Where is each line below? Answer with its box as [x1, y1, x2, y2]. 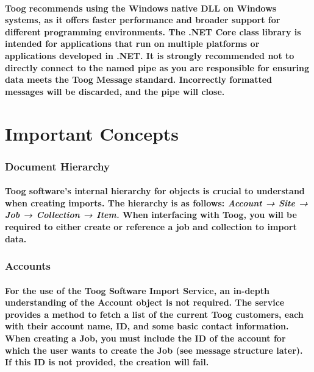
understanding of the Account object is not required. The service [5, 296, 285, 309]
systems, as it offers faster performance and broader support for [5, 13, 280, 26]
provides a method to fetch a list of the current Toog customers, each [5, 307, 304, 320]
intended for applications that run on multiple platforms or [5, 37, 260, 50]
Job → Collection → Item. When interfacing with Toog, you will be [5, 208, 297, 221]
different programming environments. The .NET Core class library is [5, 25, 301, 38]
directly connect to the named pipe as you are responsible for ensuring [5, 61, 310, 74]
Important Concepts [5, 121, 179, 146]
